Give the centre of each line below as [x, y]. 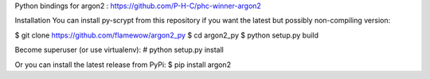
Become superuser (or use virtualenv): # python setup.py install [119, 50]
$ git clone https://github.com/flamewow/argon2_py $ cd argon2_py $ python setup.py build [166, 35]
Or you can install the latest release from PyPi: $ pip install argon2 [123, 65]
